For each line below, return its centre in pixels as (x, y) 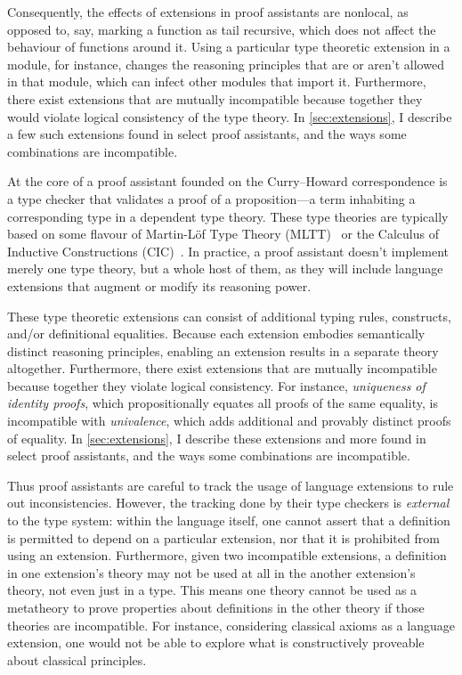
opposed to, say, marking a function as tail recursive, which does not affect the (222, 29)
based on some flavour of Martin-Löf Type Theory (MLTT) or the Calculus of (223, 234)
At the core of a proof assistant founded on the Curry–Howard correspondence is (227, 181)
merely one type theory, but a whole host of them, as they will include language (225, 268)
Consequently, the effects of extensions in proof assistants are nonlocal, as (208, 12)
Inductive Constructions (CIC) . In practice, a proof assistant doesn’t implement (228, 251)
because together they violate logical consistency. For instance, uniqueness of (216, 385)
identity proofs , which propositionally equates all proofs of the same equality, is (223, 403)
